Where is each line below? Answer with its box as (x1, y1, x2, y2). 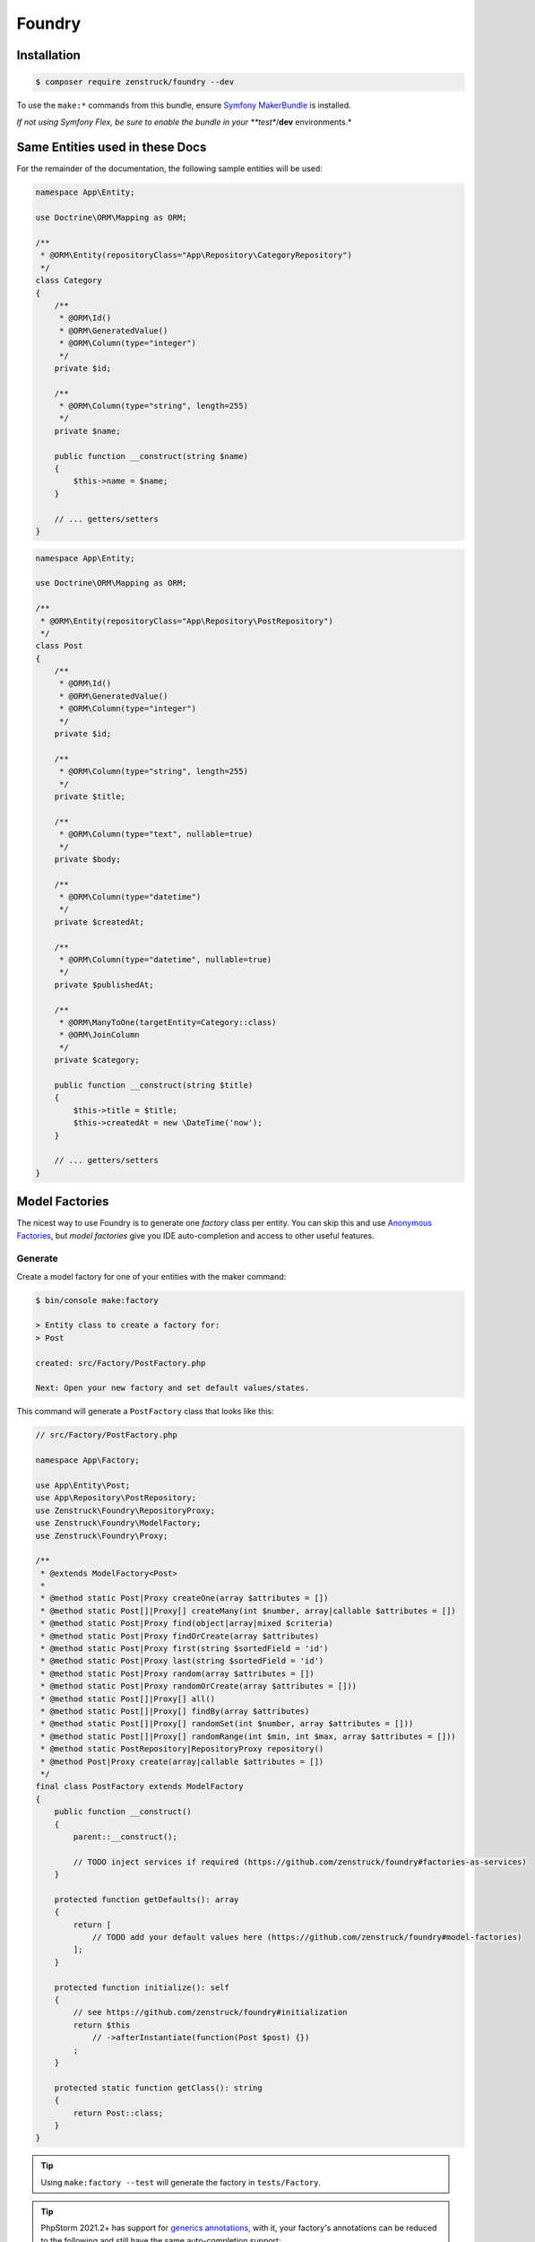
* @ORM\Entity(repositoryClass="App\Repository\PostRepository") (40, 615, 333, 626)
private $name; (54, 426, 121, 436)
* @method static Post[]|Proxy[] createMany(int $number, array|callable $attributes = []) (40, 1605, 456, 1616)
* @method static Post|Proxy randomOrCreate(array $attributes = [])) (40, 1681, 358, 1691)
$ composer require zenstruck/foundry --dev (35, 77, 235, 87)
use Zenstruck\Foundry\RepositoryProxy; (35, 1505, 215, 1516)
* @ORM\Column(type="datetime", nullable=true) (58, 955, 272, 965)
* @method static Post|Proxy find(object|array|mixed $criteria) (40, 1619, 333, 1629)
